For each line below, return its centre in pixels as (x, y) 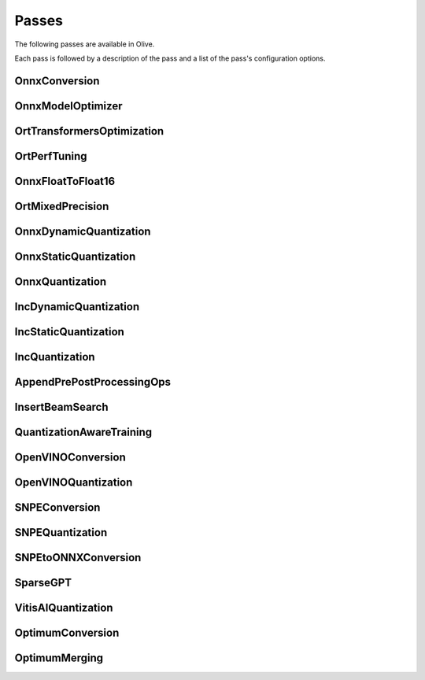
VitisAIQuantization (64, 608)
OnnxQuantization (61, 281)
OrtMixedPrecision (62, 206)
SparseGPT (43, 583)
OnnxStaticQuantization (75, 256)
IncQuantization (55, 357)
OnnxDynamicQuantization (83, 231)
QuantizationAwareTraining (83, 432)
